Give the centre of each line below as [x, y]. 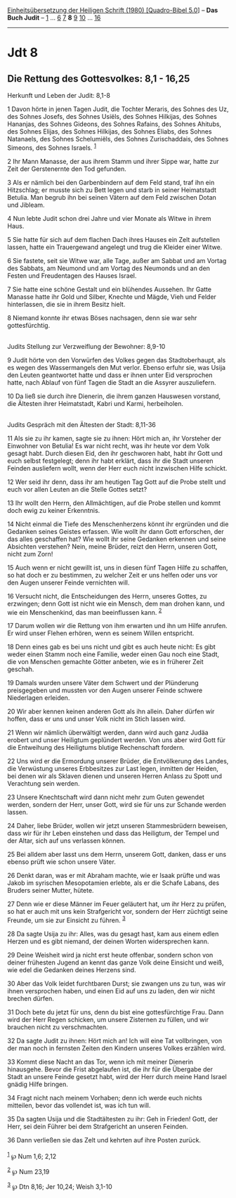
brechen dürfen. [31, 998]
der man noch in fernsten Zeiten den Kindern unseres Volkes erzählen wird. [117, 1048]
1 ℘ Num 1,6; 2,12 [32, 1155]
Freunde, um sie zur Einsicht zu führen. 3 [66, 919]
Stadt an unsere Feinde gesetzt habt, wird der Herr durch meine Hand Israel [117, 1076]
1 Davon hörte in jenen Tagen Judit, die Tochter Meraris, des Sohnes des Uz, [118, 109]
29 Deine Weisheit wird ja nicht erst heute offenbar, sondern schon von [110, 955]
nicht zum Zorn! [30, 554]
